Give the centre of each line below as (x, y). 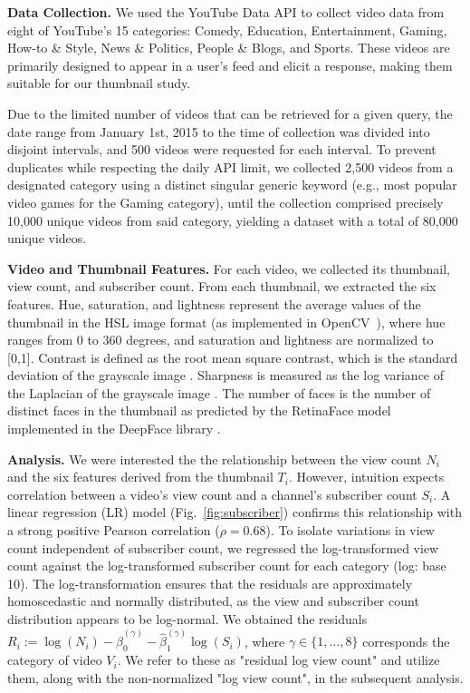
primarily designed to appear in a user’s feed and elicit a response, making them (230, 65)
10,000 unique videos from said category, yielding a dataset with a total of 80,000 (233, 220)
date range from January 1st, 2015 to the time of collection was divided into (219, 131)
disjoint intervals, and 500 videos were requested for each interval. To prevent (222, 149)
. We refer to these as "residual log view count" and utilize (278, 660)
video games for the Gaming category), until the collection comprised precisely (225, 202)
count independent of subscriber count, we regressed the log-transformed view (223, 547)
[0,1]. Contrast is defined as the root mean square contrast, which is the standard (233, 357)
